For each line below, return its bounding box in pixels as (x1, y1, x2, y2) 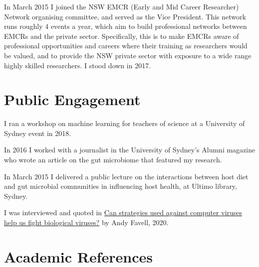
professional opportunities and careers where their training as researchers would (4, 40, 248, 51)
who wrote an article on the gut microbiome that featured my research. (4, 154, 222, 165)
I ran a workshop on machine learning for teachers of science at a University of (4, 118, 245, 129)
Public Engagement (4, 89, 141, 110)
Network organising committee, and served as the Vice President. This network (4, 11, 246, 21)
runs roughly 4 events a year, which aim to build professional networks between (4, 21, 247, 31)
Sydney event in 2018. (4, 128, 71, 138)
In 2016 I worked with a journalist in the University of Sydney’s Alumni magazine (4, 144, 256, 155)
